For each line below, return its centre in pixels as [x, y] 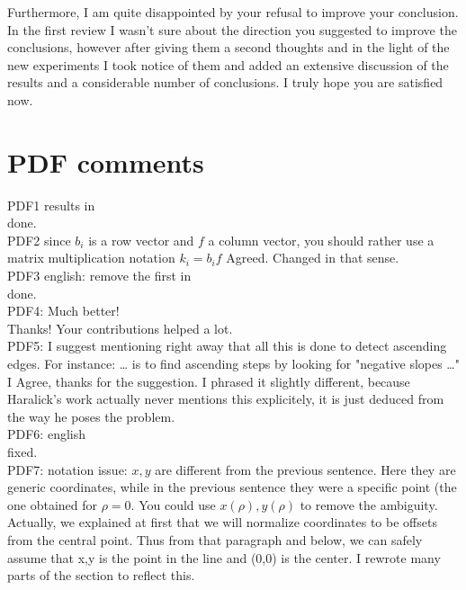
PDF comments [106, 161]
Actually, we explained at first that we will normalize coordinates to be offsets [222, 522]
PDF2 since [39, 240]
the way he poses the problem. [91, 416]
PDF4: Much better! [63, 311]
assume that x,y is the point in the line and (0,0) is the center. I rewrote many [224, 557]
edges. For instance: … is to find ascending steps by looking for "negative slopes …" [233, 364]
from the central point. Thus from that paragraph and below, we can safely [215, 539]
